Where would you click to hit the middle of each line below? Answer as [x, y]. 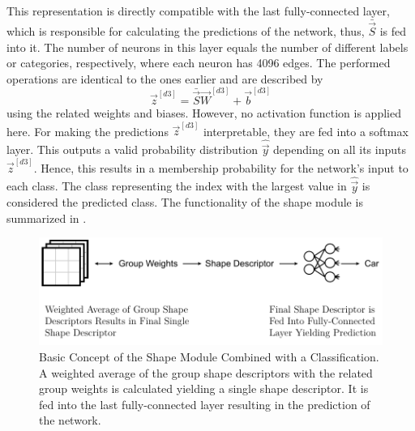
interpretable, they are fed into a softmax [306, 131]
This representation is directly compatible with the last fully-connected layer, [198, 11]
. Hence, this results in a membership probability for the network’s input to [221, 167]
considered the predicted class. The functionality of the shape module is [185, 202]
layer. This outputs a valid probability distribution [132, 149]
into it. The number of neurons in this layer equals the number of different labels [207, 47]
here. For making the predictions [88, 131]
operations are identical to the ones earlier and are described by [165, 78]
